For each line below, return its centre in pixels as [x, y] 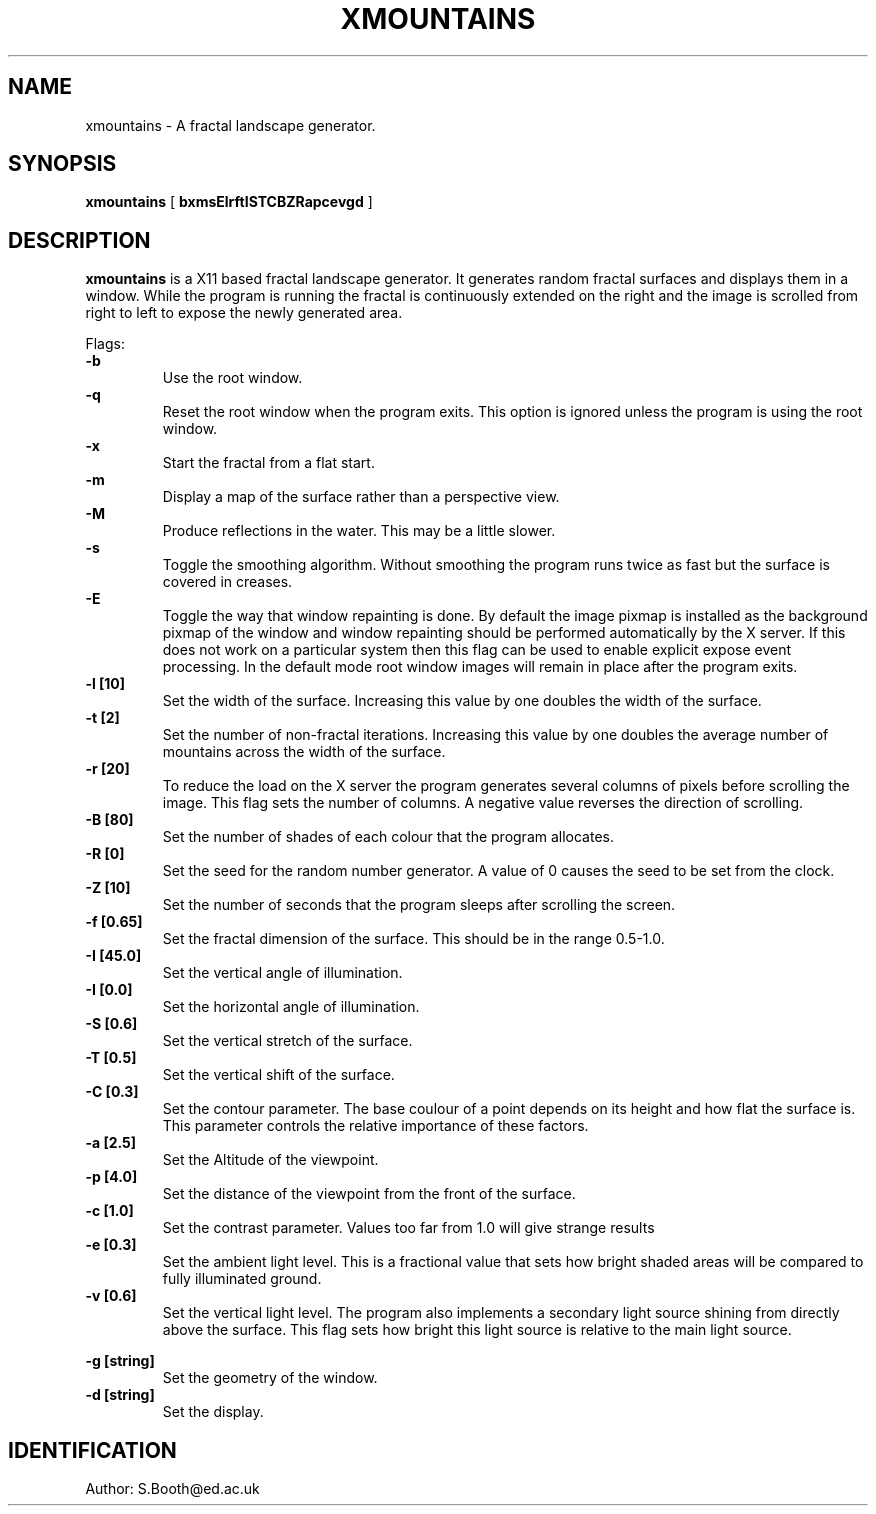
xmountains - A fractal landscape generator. [230, 125]
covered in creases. [227, 582]
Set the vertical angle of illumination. [282, 973]
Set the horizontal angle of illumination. [291, 1007]
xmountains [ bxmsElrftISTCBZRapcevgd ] [229, 202]
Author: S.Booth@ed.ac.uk [172, 1489]
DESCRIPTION [79, 240]
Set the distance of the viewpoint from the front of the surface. [369, 1194]
